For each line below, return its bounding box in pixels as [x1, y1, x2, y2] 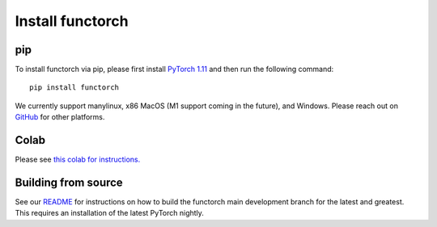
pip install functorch [29, 83, 120, 92]
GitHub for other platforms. [15, 112, 105, 122]
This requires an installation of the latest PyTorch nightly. [15, 208, 204, 218]
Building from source [15, 175, 123, 189]
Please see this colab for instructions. [15, 154, 141, 165]
